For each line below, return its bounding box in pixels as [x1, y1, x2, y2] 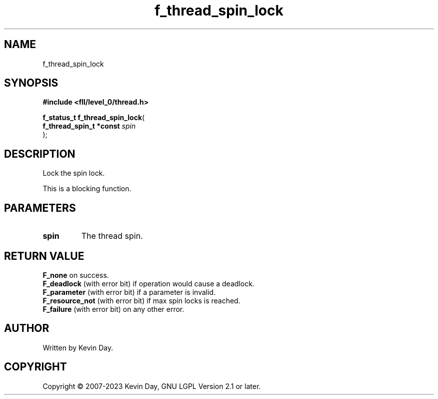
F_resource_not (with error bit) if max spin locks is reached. [42, 296, 240, 305]
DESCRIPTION [4, 147, 75, 160]
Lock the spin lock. [42, 169, 105, 178]
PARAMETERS [4, 201, 76, 214]
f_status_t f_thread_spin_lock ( [42, 113, 145, 122]
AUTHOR [4, 322, 49, 335]
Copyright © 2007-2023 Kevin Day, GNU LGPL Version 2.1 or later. [42, 381, 261, 390]
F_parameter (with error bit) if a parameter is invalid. [42, 287, 216, 296]
